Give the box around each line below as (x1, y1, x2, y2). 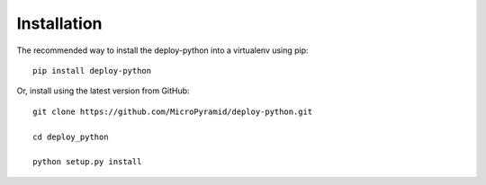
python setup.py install (32, 157, 142, 167)
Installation (16, 13, 103, 33)
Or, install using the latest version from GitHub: (16, 85, 190, 96)
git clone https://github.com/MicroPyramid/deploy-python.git (32, 106, 313, 117)
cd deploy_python (32, 131, 109, 142)
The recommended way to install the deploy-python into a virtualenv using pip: (16, 45, 310, 56)
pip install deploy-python (32, 66, 152, 75)
